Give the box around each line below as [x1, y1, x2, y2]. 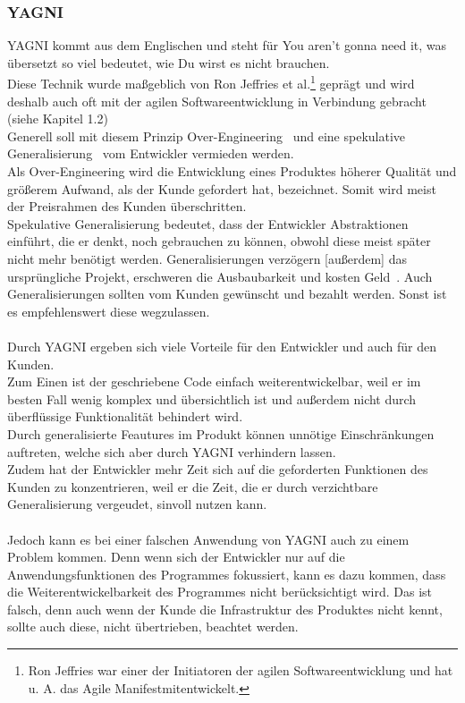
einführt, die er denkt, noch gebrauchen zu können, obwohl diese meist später [7, 232, 431, 250]
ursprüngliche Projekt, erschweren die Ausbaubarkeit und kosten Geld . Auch [7, 267, 433, 285]
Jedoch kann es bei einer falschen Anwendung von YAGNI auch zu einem [7, 529, 410, 548]
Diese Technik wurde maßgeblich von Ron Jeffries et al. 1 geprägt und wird [7, 72, 415, 93]
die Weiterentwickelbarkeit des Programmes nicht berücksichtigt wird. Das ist [7, 582, 433, 601]
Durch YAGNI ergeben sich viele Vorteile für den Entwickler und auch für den [7, 336, 436, 355]
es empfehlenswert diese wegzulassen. [7, 301, 210, 320]
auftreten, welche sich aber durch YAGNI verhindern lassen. [7, 442, 336, 461]
